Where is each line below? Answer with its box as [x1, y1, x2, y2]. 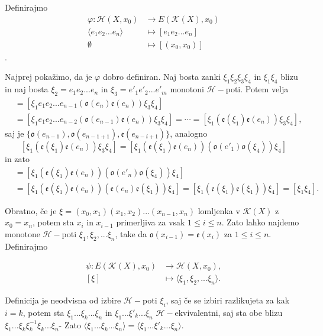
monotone [5, 227, 40, 240]
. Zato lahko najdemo [221, 216, 299, 228]
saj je [5, 127, 24, 139]
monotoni [170, 83, 204, 95]
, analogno [170, 127, 208, 139]
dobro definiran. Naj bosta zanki [102, 70, 221, 83]
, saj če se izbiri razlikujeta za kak [166, 294, 290, 306]
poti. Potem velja [225, 83, 289, 95]
